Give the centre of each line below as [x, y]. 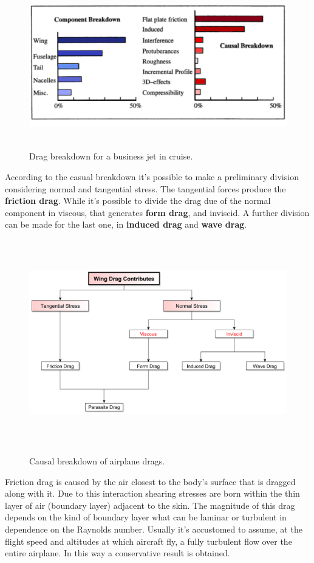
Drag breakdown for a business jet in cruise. [111, 156]
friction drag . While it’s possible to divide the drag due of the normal [138, 201]
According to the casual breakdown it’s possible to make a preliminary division [152, 177]
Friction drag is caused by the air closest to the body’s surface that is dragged [150, 481]
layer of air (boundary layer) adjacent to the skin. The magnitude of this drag [150, 505]
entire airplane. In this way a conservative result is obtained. [118, 553]
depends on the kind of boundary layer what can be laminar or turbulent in [146, 517]
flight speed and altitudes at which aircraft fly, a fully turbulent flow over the [148, 541]
